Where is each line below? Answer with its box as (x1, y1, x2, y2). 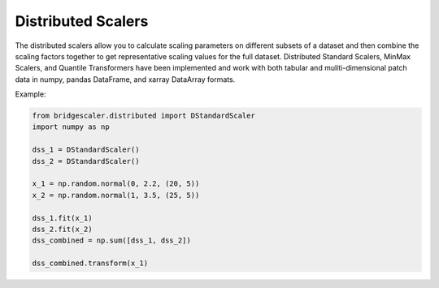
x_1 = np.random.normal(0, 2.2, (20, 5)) (32, 179, 200, 188)
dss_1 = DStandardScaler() (32, 145, 140, 154)
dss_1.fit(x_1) (32, 213, 93, 222)
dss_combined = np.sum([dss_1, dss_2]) (32, 236, 191, 245)
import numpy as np (32, 123, 110, 131)
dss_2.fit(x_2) (32, 225, 93, 234)
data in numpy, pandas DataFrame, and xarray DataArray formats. (15, 74, 236, 84)
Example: (15, 89, 46, 99)
